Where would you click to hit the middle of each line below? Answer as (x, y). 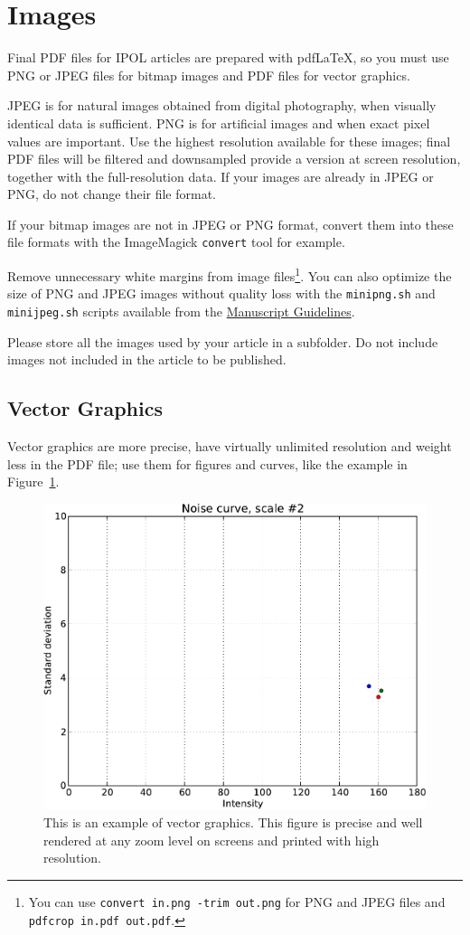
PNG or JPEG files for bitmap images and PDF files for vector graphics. (209, 75)
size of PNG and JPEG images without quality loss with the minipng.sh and (221, 293)
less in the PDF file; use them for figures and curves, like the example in (207, 463)
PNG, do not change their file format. (112, 194)
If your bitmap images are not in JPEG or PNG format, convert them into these (230, 224)
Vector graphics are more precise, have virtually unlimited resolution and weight (230, 446)
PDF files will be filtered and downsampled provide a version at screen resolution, (234, 159)
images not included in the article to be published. (147, 359)
